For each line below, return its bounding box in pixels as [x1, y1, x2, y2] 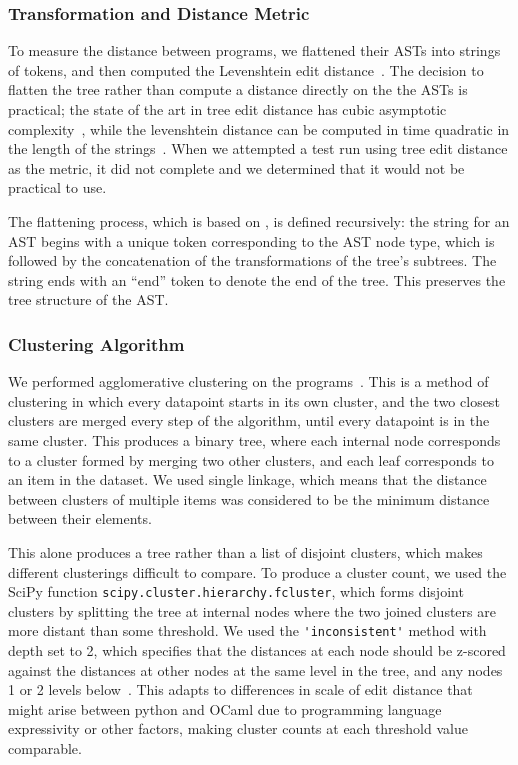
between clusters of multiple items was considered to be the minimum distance [8, 488, 490, 509]
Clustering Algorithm [8, 331, 185, 356]
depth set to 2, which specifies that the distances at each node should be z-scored [8, 640, 506, 660]
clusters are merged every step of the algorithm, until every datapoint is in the [8, 410, 490, 431]
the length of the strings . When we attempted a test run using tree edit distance [8, 138, 508, 159]
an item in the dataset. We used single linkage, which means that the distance [8, 469, 487, 490]
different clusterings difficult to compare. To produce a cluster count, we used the [8, 561, 507, 582]
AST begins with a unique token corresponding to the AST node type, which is [8, 230, 495, 251]
